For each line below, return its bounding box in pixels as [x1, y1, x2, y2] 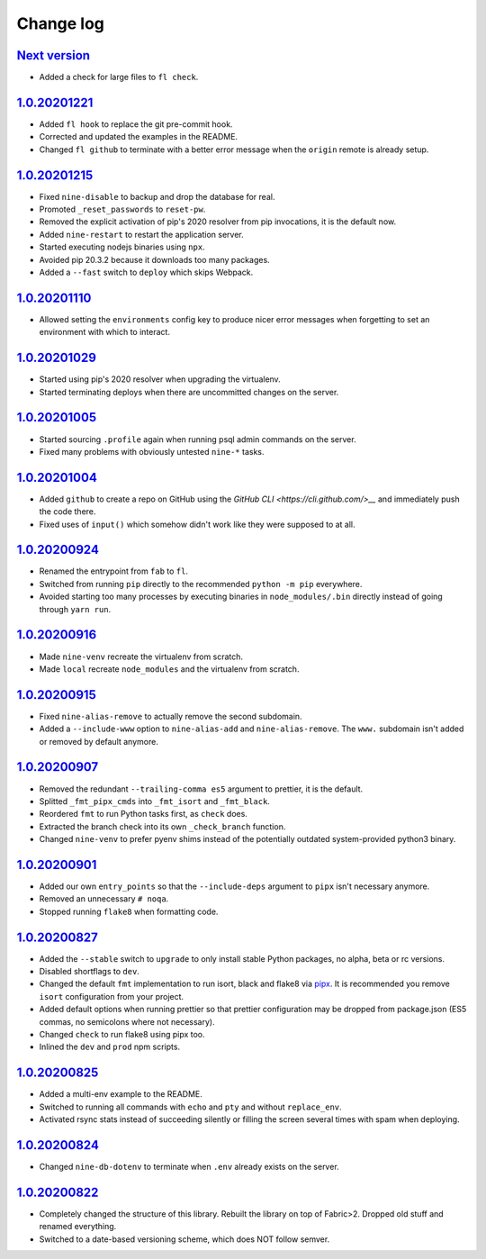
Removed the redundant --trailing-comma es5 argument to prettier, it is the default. [39, 783, 364, 794]
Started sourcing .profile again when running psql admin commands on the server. [39, 433, 356, 445]
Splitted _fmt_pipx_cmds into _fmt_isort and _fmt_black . [39, 795, 270, 806]
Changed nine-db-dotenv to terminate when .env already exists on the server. [39, 1162, 339, 1173]
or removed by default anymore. [39, 736, 159, 747]
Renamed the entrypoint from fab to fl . [39, 566, 189, 576]
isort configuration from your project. [39, 991, 184, 1001]
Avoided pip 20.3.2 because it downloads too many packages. [39, 254, 270, 265]
